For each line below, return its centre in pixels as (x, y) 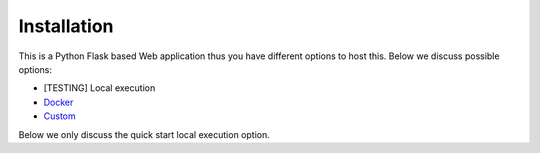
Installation (66, 26)
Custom (59, 116)
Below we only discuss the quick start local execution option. (144, 134)
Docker (58, 102)
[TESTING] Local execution (99, 88)
